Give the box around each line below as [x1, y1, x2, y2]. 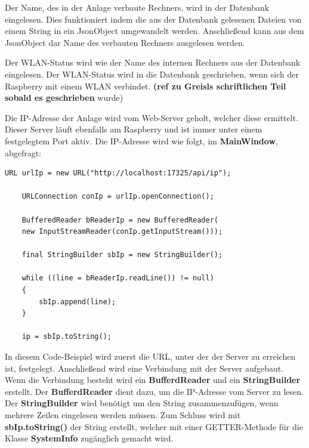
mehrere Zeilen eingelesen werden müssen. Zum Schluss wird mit [5, 409, 241, 421]
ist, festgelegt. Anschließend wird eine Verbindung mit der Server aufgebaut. [5, 362, 284, 374]
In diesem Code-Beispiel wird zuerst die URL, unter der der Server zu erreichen [5, 350, 296, 363]
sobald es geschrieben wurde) [5, 91, 123, 104]
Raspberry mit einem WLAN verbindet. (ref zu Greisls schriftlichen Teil [5, 79, 286, 92]
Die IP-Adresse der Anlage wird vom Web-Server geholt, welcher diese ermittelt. [5, 111, 298, 123]
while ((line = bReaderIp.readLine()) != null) [21, 274, 214, 283]
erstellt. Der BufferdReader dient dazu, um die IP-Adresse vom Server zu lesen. [5, 385, 304, 397]
